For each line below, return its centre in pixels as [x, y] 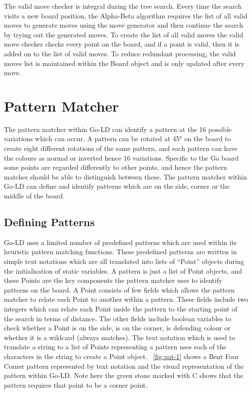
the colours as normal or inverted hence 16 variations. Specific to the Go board [121, 157]
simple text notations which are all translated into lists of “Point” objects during [124, 261]
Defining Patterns [49, 222]
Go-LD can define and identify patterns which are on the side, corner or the [117, 186]
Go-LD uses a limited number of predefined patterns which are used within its [120, 242]
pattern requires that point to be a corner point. [76, 385]
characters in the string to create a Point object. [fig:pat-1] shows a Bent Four [122, 356]
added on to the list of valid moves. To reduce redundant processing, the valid [120, 53]
